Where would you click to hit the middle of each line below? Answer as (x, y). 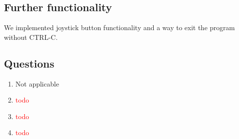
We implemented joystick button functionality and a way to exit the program (119, 27)
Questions (29, 63)
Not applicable (37, 83)
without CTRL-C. (31, 37)
